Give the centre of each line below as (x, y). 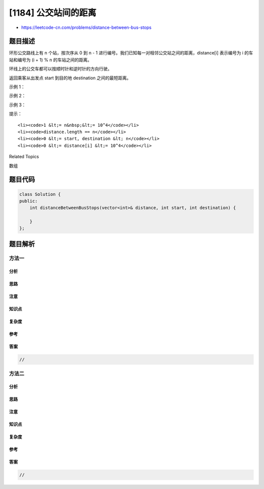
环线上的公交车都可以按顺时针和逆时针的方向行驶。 (60, 69)
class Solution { (40, 194)
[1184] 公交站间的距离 (53, 13)
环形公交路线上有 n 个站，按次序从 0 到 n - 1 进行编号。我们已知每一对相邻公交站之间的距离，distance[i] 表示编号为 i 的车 (131, 53)
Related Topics (24, 157)
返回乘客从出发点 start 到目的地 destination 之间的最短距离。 (70, 78)
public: (28, 201)
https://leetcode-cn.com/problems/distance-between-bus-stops (86, 27)
